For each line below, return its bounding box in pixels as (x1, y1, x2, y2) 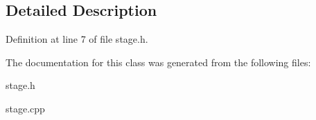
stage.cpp (6, 101, 45, 115)
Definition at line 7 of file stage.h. (6, 32, 148, 46)
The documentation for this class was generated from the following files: (6, 54, 311, 69)
